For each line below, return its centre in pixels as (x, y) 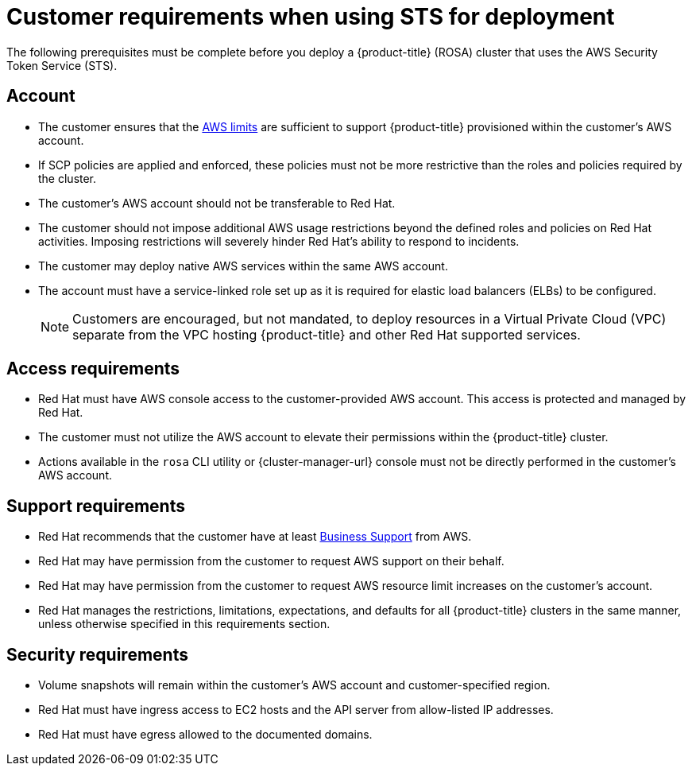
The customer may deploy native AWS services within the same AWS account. (243, 266)
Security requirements (97, 654)
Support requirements (96, 506)
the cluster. (68, 178)
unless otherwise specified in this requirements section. (184, 624)
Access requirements (93, 369)
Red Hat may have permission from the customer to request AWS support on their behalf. (271, 561)
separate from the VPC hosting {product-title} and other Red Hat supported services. (327, 334)
